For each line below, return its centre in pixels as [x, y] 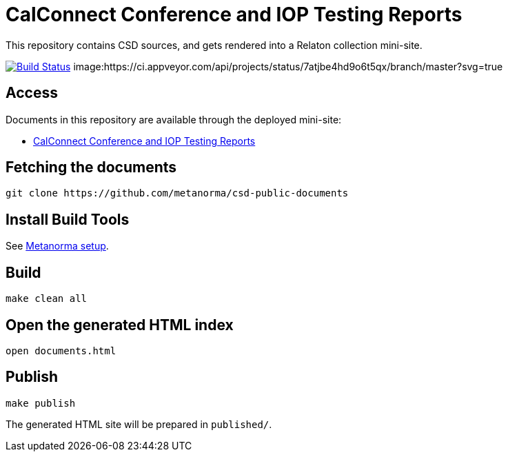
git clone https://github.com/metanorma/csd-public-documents [177, 193]
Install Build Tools [68, 219]
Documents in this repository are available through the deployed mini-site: [174, 119]
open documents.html [61, 351]
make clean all [47, 299]
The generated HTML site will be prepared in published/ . [139, 424]
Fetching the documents [91, 167]
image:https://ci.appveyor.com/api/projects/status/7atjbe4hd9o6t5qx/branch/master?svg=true [288, 66]
